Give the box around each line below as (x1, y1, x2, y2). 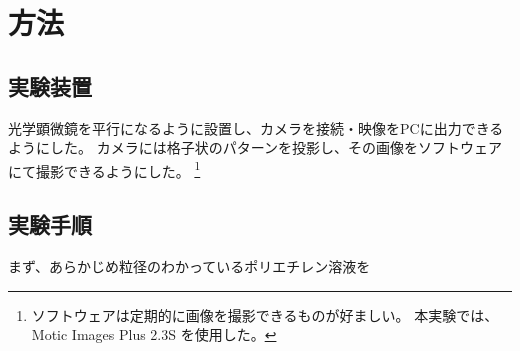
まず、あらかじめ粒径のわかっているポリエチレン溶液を (8, 256, 371, 277)
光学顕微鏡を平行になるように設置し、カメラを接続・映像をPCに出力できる (8, 117, 504, 138)
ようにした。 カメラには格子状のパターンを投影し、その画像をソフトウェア (8, 137, 502, 158)
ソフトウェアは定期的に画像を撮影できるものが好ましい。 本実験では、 (31, 304, 499, 325)
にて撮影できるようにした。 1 (8, 157, 201, 181)
